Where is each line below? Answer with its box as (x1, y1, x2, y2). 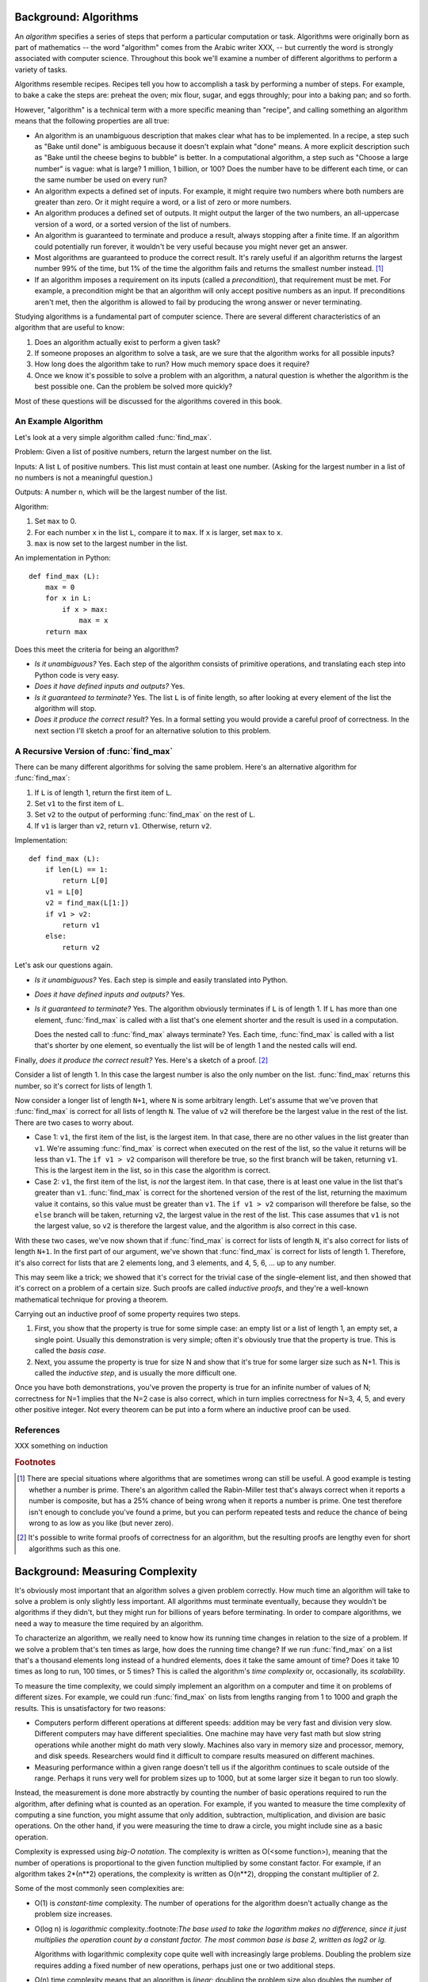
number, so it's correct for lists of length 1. (14, 1081, 153, 1090)
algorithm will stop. (34, 703, 97, 713)
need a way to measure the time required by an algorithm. (14, 1618, 204, 1628)
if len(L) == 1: (44, 865, 109, 874)
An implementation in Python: (14, 553, 111, 563)
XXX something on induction (14, 1441, 109, 1451)
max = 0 (44, 583, 75, 592)
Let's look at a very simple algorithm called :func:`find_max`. (14, 432, 212, 442)
